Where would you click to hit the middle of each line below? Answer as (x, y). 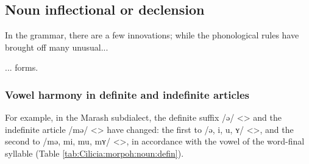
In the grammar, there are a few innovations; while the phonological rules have (152, 35)
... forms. (22, 67)
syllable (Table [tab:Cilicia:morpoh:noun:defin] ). (94, 153)
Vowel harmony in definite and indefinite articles (127, 94)
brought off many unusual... (57, 47)
